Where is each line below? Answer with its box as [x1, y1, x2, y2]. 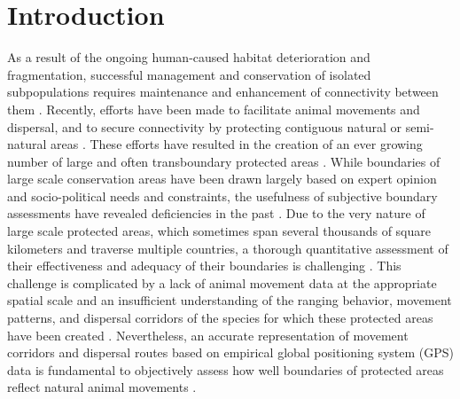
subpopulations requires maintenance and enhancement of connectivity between [7, 82, 439, 101]
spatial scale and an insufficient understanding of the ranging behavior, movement [7, 291, 452, 309]
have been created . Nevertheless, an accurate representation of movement [7, 325, 409, 344]
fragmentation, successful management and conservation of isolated [7, 65, 371, 83]
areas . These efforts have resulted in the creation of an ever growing [51, 135, 423, 153]
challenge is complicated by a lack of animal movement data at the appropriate [7, 273, 437, 292]
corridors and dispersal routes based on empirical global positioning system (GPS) [7, 343, 455, 362]
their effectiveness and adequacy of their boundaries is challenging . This [7, 256, 402, 275]
